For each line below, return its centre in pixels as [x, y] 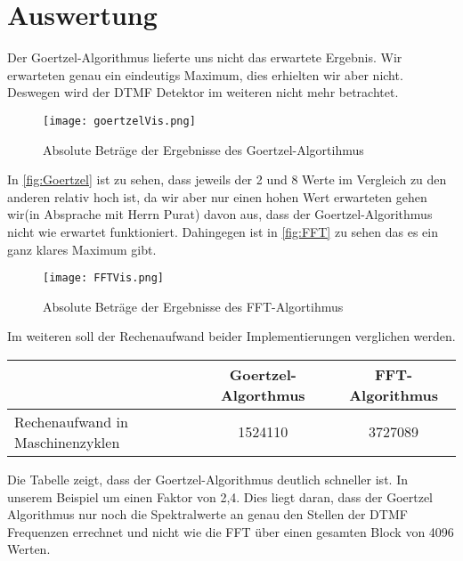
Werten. [29, 549]
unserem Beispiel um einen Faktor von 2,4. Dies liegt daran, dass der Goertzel [220, 496]
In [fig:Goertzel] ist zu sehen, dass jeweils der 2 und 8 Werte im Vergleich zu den [227, 179]
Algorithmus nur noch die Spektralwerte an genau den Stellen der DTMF [207, 514]
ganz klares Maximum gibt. [82, 249]
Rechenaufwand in [71, 421]
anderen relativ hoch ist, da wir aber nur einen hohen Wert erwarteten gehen [217, 196]
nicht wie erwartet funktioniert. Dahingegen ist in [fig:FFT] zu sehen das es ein [223, 231]
